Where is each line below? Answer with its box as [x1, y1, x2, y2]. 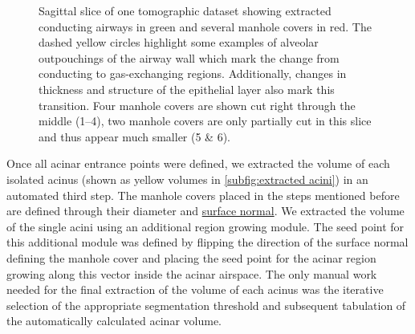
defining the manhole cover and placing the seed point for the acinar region [6, 249, 376, 266]
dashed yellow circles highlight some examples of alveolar [39, 34, 319, 51]
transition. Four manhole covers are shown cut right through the [39, 96, 356, 113]
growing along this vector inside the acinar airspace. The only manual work [6, 265, 377, 282]
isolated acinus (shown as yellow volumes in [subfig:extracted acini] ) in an [6, 170, 368, 187]
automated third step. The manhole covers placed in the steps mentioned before [6, 186, 400, 203]
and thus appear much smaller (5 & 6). [39, 128, 231, 145]
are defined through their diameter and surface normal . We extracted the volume [6, 202, 405, 219]
